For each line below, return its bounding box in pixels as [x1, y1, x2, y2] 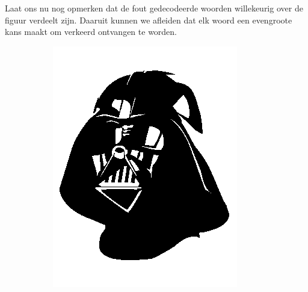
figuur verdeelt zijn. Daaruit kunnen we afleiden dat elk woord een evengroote [5, 13, 292, 26]
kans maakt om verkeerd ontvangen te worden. [5, 25, 177, 38]
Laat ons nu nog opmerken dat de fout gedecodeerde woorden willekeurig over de [5, 2, 303, 14]
